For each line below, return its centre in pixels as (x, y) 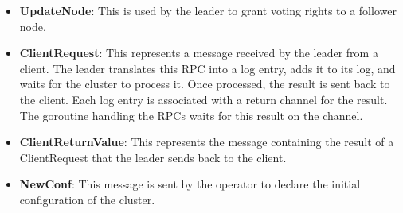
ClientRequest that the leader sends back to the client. (153, 157)
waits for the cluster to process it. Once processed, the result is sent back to (205, 84)
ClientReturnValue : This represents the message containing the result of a (207, 142)
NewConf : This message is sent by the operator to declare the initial (190, 184)
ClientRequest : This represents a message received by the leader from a (199, 53)
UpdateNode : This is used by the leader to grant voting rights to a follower (208, 10)
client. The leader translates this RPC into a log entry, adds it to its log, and (207, 68)
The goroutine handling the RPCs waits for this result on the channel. (191, 115)
